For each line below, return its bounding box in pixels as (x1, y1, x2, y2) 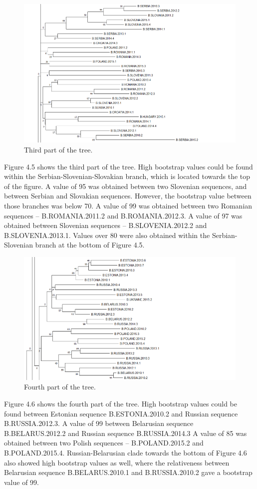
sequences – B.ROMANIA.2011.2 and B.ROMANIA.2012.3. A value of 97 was (4, 210, 243, 220)
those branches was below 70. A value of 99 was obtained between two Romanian (4, 200, 253, 210)
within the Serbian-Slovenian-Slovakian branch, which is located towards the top (4, 171, 251, 181)
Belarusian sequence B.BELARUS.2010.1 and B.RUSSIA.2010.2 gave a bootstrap (4, 467, 253, 477)
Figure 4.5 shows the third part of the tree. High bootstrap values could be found (4, 161, 253, 171)
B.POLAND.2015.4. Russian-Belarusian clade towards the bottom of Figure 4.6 (4, 447, 247, 457)
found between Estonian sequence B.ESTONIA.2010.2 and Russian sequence (4, 408, 238, 418)
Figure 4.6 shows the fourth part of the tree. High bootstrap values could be (4, 398, 237, 408)
